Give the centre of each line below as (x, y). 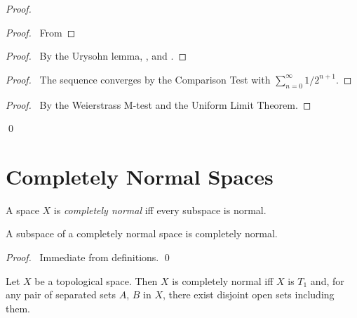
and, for (327, 280)
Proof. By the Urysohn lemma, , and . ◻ (96, 56)
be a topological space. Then (96, 280)
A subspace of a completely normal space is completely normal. (142, 233)
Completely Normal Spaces (140, 176)
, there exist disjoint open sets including (248, 294)
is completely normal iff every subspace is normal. (160, 210)
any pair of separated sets (61, 294)
